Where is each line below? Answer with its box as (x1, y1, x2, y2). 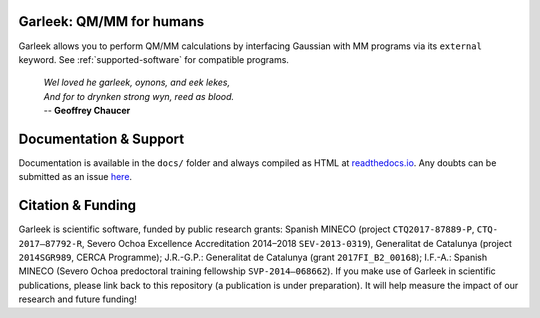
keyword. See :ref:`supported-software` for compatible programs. (18, 53, 290, 65)
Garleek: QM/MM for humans (18, 13, 205, 30)
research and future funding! (18, 293, 137, 305)
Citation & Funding (18, 197, 137, 214)
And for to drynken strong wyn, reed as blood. (43, 90, 235, 102)
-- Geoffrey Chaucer (43, 105, 131, 117)
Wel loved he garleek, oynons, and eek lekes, (43, 76, 231, 89)
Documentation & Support (18, 130, 185, 147)
